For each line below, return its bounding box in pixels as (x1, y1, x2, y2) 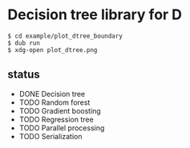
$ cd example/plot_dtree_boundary (7, 32, 123, 40)
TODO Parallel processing (18, 122, 105, 133)
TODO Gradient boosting (18, 106, 101, 115)
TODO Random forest (18, 98, 91, 107)
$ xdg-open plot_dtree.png (7, 46, 98, 54)
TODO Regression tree (18, 114, 94, 124)
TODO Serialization (18, 131, 83, 141)
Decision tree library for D (7, 6, 182, 24)
